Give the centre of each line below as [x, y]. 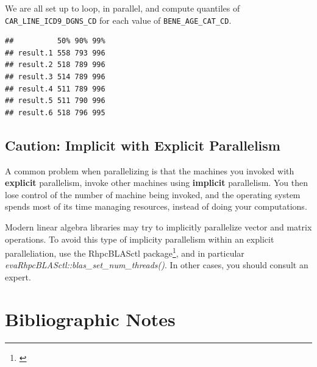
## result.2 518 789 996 [55, 65]
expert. [18, 277]
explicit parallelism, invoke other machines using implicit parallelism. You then [156, 183]
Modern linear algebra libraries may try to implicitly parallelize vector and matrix [158, 226]
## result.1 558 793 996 [55, 53]
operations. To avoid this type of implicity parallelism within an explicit [140, 239]
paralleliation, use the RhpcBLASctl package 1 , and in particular [125, 252]
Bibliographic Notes [90, 319]
